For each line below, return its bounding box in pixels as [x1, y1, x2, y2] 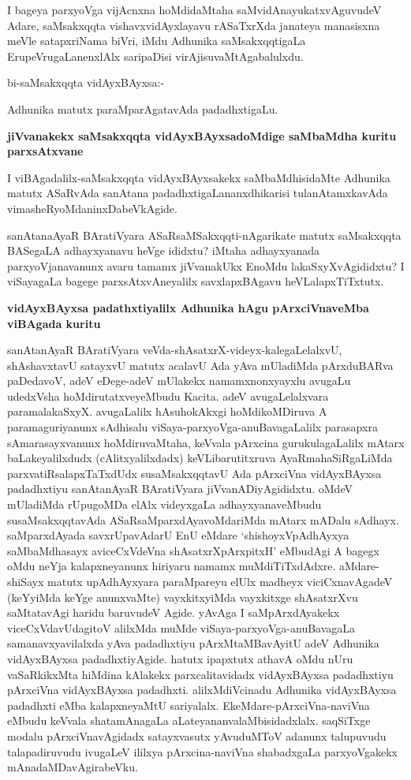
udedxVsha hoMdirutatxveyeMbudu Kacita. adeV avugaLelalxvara [7, 387, 329, 404]
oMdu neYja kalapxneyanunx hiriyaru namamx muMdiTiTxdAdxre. [7, 558, 336, 574]
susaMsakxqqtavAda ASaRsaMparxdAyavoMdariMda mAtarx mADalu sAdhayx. [7, 511, 399, 528]
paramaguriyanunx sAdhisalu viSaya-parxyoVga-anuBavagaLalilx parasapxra [7, 419, 378, 435]
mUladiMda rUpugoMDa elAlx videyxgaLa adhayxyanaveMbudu [7, 496, 322, 513]
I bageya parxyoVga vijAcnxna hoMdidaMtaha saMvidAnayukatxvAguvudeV [7, 2, 382, 17]
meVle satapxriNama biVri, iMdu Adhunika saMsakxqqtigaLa [7, 32, 306, 49]
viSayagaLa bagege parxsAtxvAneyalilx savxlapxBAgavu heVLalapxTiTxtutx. [7, 273, 384, 289]
